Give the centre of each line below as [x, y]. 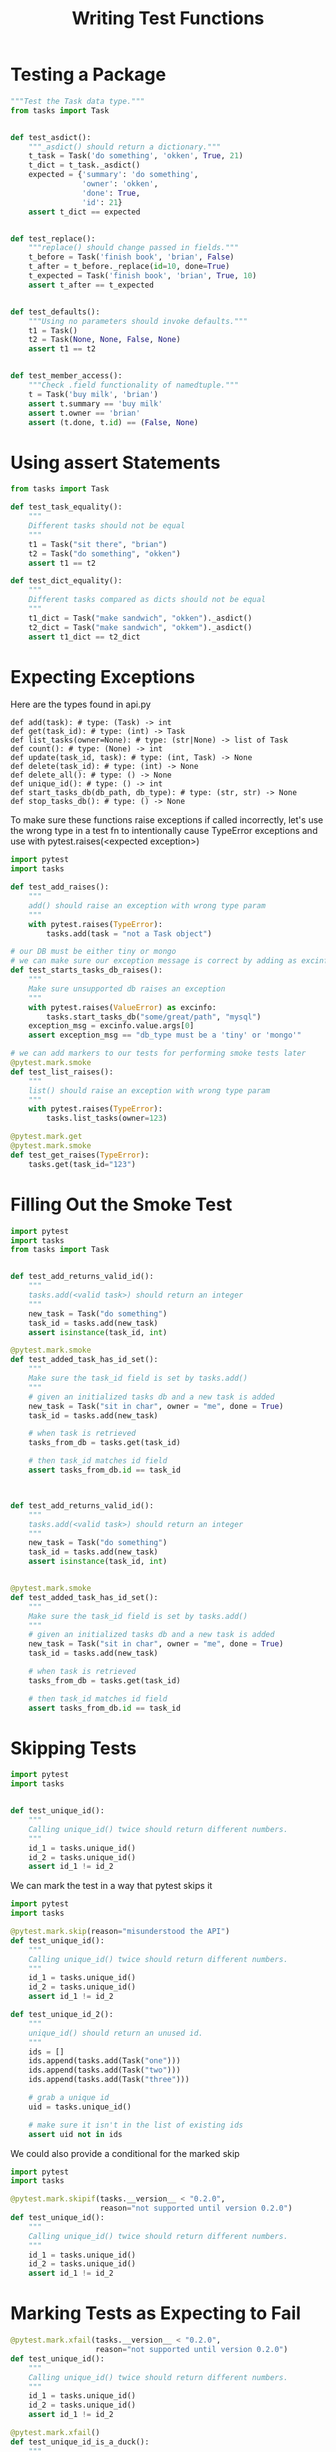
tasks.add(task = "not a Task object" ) [129, 933]
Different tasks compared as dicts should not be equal [147, 600]
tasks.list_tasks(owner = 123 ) [107, 1118]
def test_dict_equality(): [66, 581]
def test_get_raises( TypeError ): [80, 1155]
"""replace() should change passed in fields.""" [134, 248]
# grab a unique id [69, 2098]
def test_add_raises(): [60, 887]
